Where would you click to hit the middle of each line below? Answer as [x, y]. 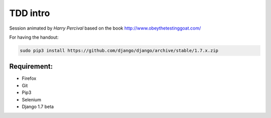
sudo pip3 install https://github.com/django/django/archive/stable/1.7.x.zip [119, 50]
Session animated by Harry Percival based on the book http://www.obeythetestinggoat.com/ [105, 28]
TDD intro [30, 13]
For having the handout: [34, 37]
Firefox [29, 78]
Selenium [31, 99]
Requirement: [31, 67]
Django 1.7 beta [38, 106]
